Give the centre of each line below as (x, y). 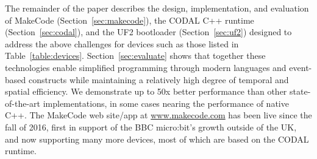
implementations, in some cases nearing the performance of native (166, 103)
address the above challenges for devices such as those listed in (122, 43)
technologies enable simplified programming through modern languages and (146, 67)
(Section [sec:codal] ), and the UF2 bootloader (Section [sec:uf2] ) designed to (148, 32)
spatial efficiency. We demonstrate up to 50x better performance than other (146, 91)
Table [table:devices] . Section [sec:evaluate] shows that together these (135, 56)
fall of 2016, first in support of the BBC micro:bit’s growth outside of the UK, (151, 127)
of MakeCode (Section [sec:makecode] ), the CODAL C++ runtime (130, 20)
